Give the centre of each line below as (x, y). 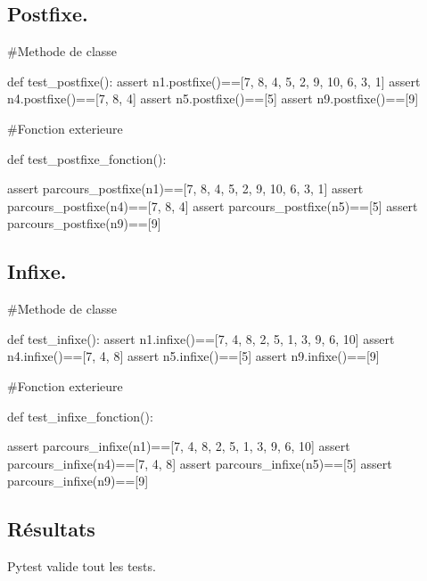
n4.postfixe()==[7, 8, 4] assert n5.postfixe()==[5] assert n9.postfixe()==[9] (213, 98)
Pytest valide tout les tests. (82, 566)
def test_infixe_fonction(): (80, 416)
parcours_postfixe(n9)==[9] (84, 223)
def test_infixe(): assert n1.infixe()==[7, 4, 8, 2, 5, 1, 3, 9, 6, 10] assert (201, 338)
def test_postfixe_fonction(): (87, 158)
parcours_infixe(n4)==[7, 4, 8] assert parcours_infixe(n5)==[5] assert (200, 463)
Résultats (51, 529)
